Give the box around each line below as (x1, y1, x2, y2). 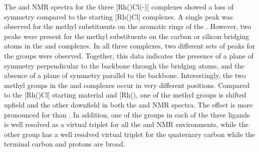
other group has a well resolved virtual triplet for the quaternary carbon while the (4, 128, 255, 139)
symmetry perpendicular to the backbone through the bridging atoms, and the (4, 60, 245, 70)
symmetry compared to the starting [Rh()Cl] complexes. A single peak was (4, 11, 233, 21)
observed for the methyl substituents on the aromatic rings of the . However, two (4, 21, 252, 31)
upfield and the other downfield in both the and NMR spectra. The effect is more (4, 99, 253, 109)
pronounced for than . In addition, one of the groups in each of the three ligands (4, 109, 250, 119)
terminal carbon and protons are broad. (4, 138, 125, 149)
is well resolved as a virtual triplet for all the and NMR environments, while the (4, 119, 249, 129)
